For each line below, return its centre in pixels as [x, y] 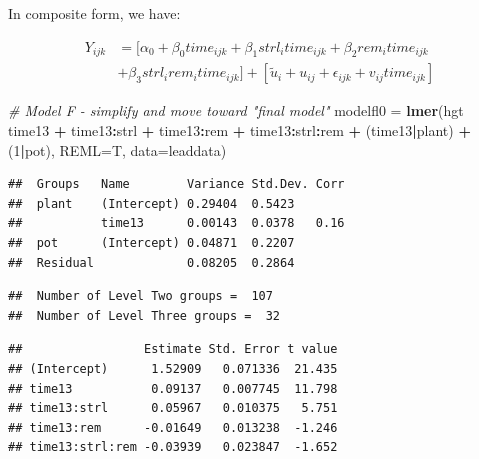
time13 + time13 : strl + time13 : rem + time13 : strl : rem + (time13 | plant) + [239, 130]
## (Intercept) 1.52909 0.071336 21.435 [173, 368]
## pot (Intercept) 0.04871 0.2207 [151, 243]
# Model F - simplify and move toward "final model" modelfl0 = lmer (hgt [236, 110]
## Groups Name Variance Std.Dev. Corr [176, 184]
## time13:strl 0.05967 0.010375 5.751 [173, 408]
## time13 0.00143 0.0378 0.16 [176, 223]
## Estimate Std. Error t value [173, 349]
